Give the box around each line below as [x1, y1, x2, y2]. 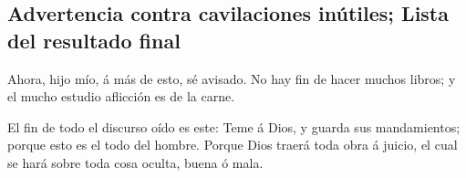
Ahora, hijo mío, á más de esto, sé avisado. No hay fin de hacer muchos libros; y [7, 68, 456, 88]
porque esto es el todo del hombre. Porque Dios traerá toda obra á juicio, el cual [7, 135, 458, 154]
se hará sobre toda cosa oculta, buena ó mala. [7, 152, 264, 172]
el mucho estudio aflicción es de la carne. [7, 87, 235, 106]
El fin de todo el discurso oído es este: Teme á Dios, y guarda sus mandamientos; [7, 117, 461, 136]
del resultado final [7, 26, 181, 54]
